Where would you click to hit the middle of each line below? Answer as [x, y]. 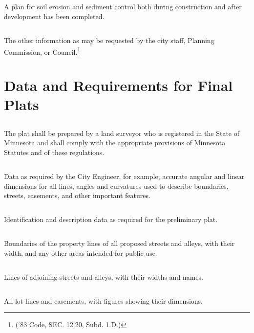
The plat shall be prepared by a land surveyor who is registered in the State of [122, 133]
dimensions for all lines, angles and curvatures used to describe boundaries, [116, 186]
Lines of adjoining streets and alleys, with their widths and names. [104, 277]
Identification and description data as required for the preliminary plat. [111, 219]
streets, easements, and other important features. [77, 195]
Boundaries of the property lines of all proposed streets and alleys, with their [119, 243]
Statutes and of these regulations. [54, 152]
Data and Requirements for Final [118, 85]
